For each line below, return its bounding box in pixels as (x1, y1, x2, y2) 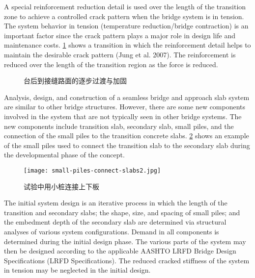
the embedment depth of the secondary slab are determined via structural (4, 217, 227, 227)
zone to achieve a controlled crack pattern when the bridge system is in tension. (4, 11, 244, 21)
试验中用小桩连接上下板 (24, 181, 99, 191)
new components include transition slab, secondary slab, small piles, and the (4, 121, 234, 131)
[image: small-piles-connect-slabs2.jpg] (24, 167, 161, 174)
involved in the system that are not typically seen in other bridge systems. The (4, 111, 242, 121)
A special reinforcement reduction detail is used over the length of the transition (4, 1, 246, 11)
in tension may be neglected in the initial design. (4, 265, 151, 275)
